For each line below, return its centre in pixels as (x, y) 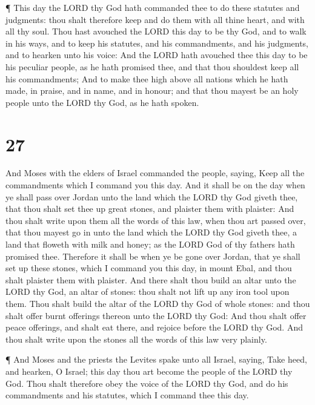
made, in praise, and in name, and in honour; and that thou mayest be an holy (152, 91)
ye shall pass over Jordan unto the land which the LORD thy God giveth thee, (152, 196)
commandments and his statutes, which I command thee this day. (127, 395)
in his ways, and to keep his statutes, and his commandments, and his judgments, (157, 43)
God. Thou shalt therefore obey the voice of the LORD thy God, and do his (147, 383)
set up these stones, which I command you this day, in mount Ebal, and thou (149, 268)
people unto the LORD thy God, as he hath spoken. (102, 102)
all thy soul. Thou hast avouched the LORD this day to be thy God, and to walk (156, 31)
